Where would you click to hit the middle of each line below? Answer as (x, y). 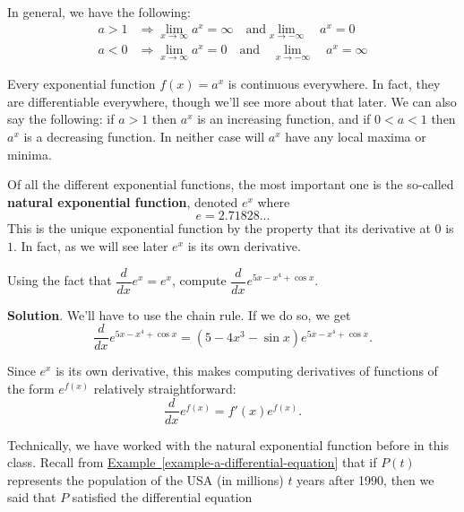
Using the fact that (60, 280)
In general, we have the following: (99, 12)
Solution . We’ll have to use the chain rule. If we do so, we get (179, 314)
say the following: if (61, 119)
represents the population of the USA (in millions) (146, 479)
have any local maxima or (356, 137)
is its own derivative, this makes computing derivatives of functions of (247, 371)
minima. (30, 154)
